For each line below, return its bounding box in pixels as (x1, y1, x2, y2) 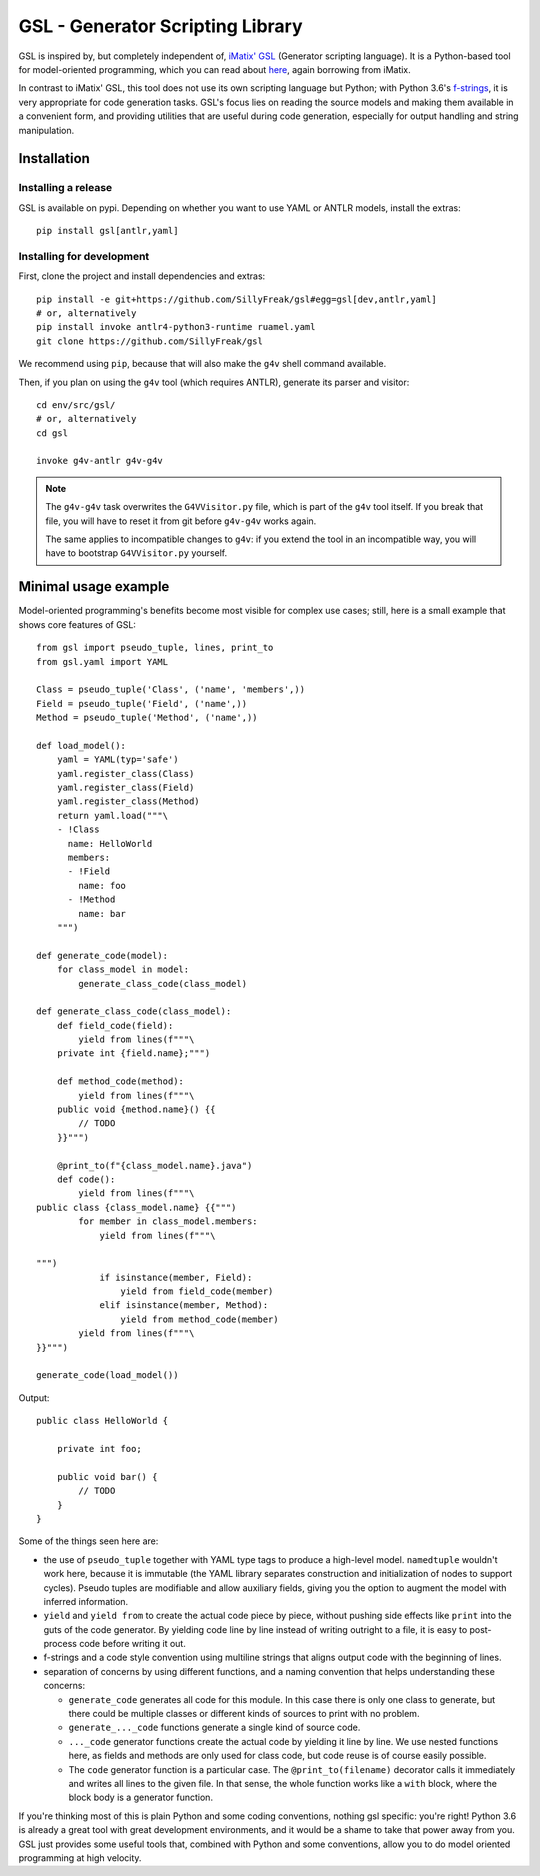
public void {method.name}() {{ (56, 1104, 216, 1115)
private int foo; (56, 1443, 142, 1454)
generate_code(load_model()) (36, 1370, 179, 1381)
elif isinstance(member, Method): (99, 1300, 269, 1311)
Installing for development (18, 249, 150, 263)
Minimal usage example (18, 578, 170, 595)
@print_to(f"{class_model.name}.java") (56, 1160, 253, 1171)
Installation (18, 150, 90, 167)
